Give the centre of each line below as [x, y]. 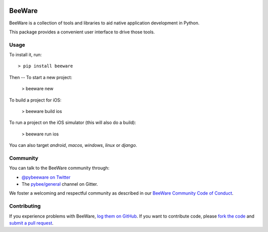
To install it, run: [26, 55]
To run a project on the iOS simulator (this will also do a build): [73, 122]
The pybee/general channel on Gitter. [60, 184]
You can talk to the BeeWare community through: [59, 168]
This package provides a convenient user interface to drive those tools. [82, 32]
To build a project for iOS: [35, 100]
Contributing [25, 206]
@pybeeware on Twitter [46, 177]
